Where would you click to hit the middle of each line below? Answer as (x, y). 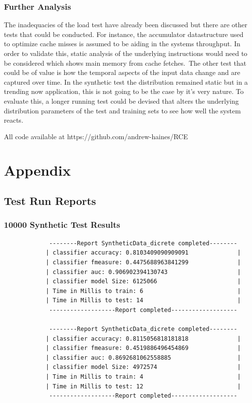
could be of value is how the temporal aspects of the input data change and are (122, 72)
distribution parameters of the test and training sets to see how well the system (122, 110)
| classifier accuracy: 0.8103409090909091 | (143, 253)
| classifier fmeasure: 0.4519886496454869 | (143, 348)
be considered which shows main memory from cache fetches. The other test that (125, 63)
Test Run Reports (50, 201)
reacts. (14, 120)
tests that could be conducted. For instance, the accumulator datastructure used (124, 34)
